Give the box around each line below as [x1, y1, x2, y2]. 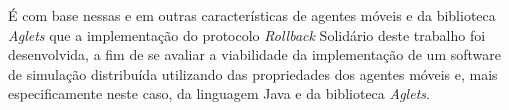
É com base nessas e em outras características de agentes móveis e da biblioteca [8, 5, 496, 25]
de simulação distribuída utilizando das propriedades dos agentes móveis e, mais [8, 63, 498, 84]
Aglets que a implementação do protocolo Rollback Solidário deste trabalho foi [8, 24, 486, 45]
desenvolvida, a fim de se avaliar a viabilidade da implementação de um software [8, 44, 501, 65]
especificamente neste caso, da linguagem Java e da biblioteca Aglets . [8, 83, 430, 104]
